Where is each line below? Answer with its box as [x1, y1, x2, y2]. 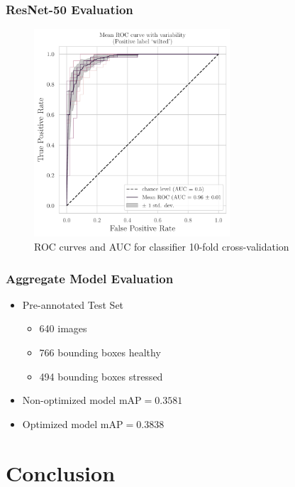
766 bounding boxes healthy [39, 345, 161, 360]
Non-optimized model [22, 393, 116, 407]
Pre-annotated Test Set [22, 297, 124, 312]
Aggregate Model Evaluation [6, 269, 174, 287]
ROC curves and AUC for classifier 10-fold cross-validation [34, 239, 289, 254]
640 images [39, 321, 87, 336]
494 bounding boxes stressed [39, 368, 163, 383]
